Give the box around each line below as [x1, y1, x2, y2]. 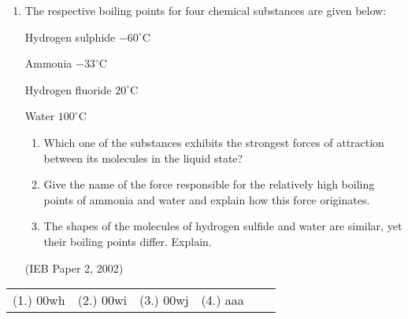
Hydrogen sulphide [24, 28, 116, 45]
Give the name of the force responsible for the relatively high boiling [43, 176, 375, 192]
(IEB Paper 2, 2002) [24, 259, 124, 276]
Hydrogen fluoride [24, 81, 112, 97]
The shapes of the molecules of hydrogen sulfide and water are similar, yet [43, 218, 402, 234]
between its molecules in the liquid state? [43, 149, 243, 166]
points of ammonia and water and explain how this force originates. [43, 191, 370, 207]
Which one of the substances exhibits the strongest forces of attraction [43, 134, 384, 150]
